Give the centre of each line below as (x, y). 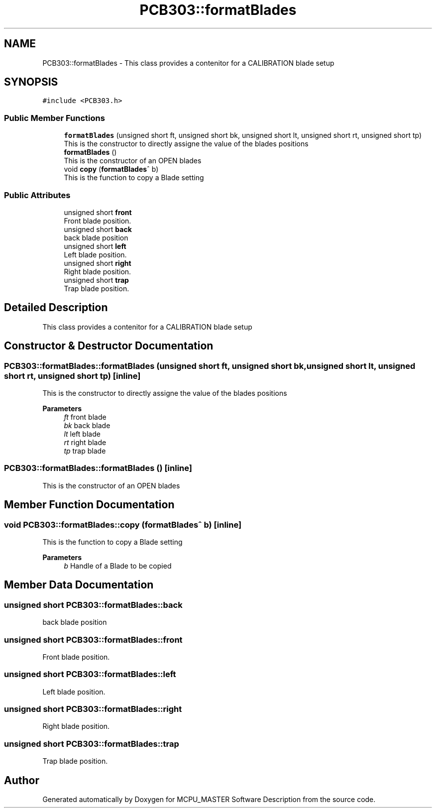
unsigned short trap (96, 280)
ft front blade (85, 417)
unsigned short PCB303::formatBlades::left (90, 674)
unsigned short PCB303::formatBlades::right (93, 709)
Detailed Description (56, 308)
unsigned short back (98, 229)
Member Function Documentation (89, 505)
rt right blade (85, 442)
